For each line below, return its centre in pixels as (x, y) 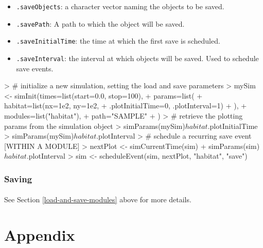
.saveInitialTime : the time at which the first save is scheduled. (118, 41)
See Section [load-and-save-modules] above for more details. (98, 199)
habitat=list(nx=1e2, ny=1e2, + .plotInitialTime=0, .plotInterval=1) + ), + (126, 106)
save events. (35, 68)
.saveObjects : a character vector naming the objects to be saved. (120, 6)
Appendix (40, 235)
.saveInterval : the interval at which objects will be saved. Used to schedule (137, 58)
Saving (18, 178)
